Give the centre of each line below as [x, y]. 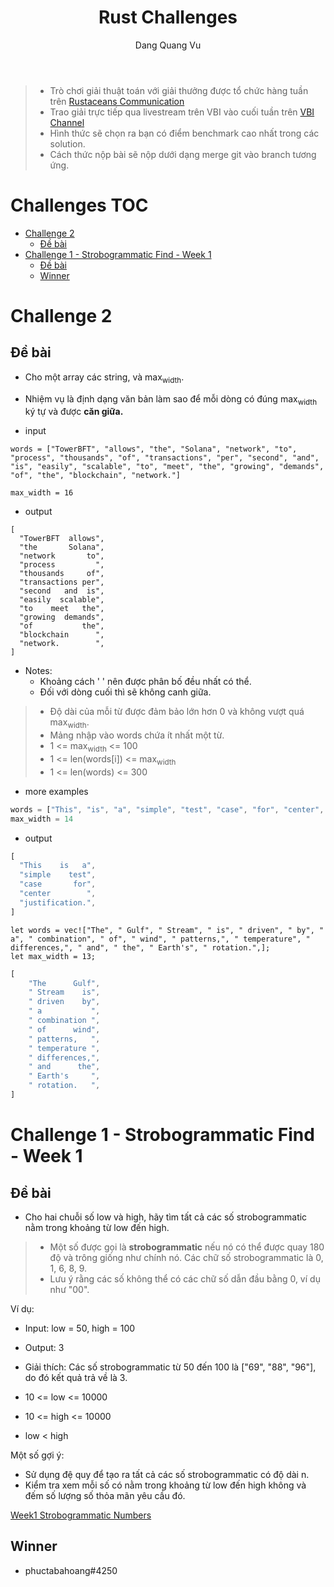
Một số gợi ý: [37, 1455]
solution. [67, 143]
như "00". [69, 1289]
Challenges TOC [79, 205]
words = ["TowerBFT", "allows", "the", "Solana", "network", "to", [154, 449]
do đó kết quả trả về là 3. [76, 1377]
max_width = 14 [42, 819]
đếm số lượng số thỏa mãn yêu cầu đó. [105, 1495]
